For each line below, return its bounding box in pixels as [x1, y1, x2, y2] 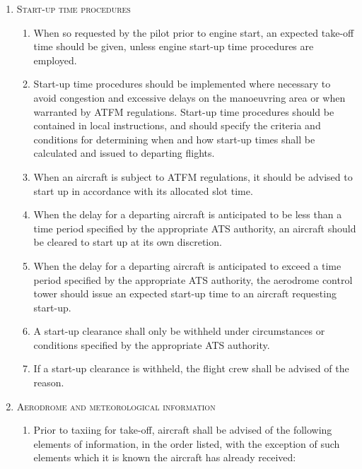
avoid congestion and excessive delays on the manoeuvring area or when [33, 90, 346, 105]
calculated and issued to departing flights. [33, 146, 215, 160]
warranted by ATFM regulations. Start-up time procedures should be [33, 104, 334, 119]
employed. [33, 52, 77, 67]
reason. [33, 375, 64, 390]
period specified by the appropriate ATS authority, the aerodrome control [33, 272, 353, 287]
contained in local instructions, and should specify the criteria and [33, 118, 321, 133]
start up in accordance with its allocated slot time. [33, 183, 253, 198]
